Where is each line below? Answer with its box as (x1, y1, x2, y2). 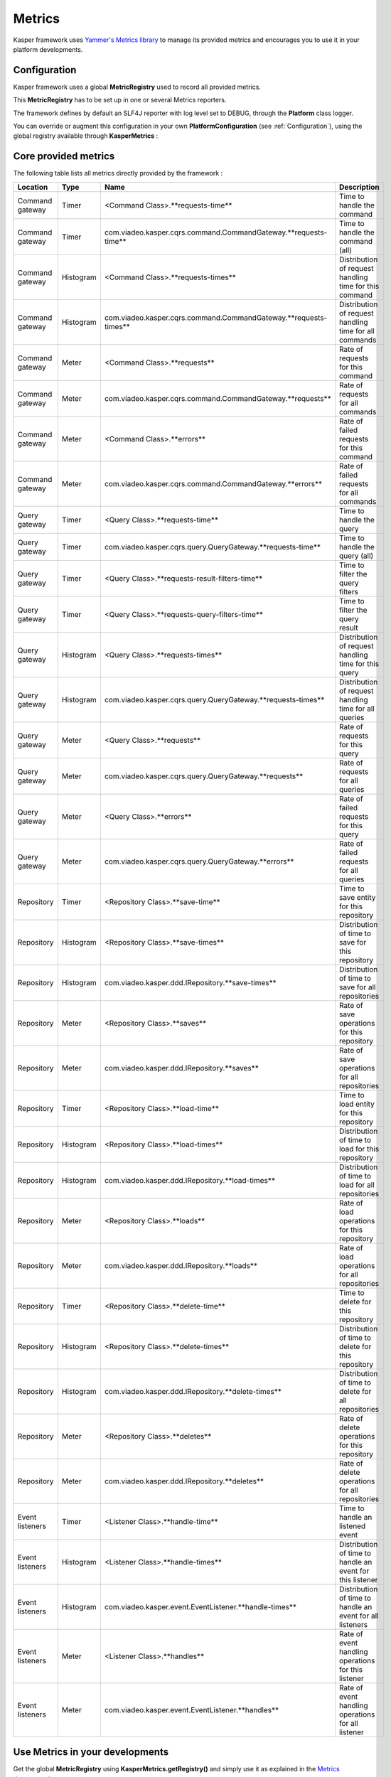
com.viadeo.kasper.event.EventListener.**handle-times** (104, 1601, 296, 1611)
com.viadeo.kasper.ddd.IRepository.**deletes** (104, 1476, 264, 1486)
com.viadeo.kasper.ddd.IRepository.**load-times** (104, 1175, 275, 1185)
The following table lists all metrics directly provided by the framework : (13, 169, 223, 178)
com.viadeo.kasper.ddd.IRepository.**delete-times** (104, 1386, 282, 1396)
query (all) (338, 551, 374, 561)
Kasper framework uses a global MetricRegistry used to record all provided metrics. (13, 82, 261, 91)
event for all (338, 1611, 379, 1621)
